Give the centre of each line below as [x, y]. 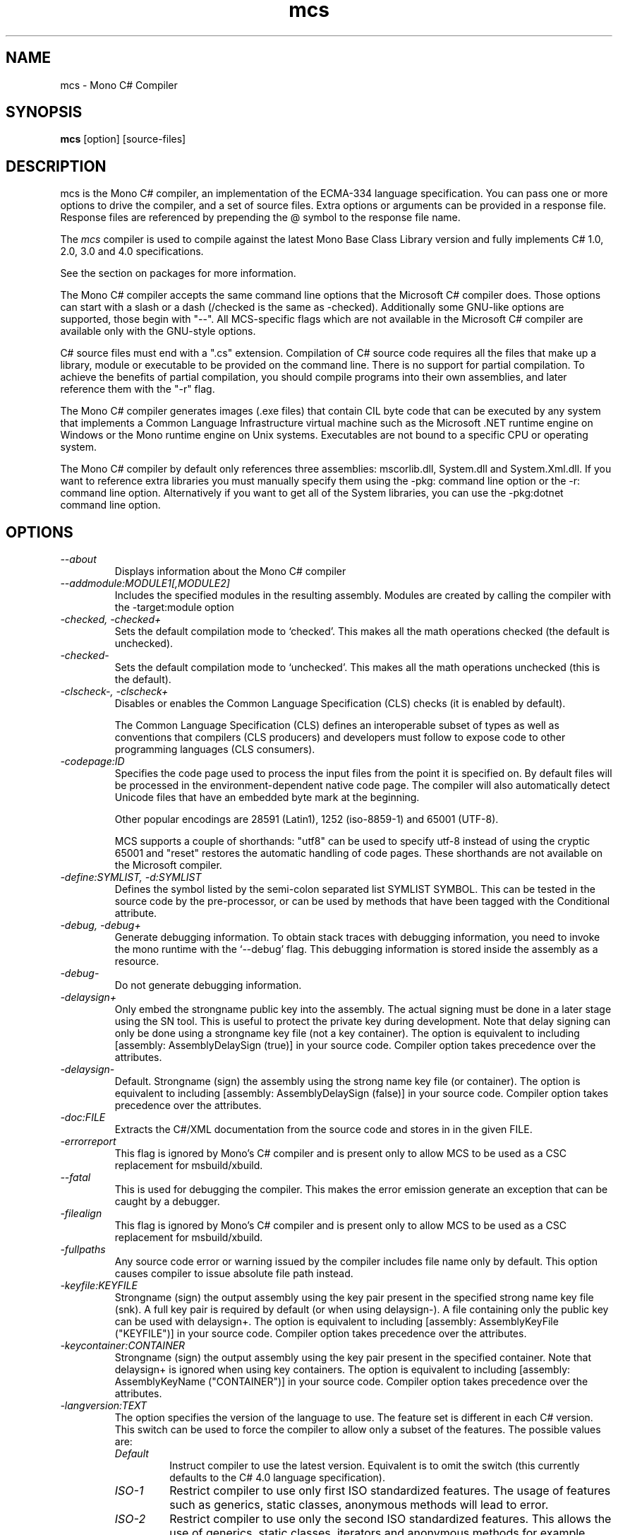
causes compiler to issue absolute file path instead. [234, 1274]
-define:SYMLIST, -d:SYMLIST [131, 877]
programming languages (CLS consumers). [215, 749]
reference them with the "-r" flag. [138, 389]
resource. [137, 961]
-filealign [81, 1214]
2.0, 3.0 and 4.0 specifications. [132, 251]
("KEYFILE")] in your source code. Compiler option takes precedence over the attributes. [321, 1334]
